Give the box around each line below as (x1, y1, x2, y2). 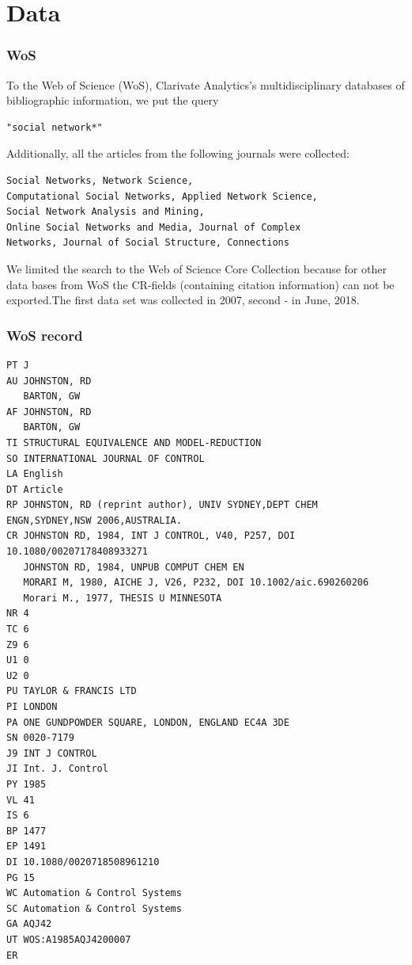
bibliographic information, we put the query (6, 92, 219, 109)
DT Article (6, 483, 63, 495)
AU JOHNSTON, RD (6, 375, 92, 387)
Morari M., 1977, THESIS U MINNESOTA (23, 592, 222, 604)
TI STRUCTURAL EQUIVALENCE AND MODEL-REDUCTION (6, 437, 262, 448)
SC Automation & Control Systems (6, 902, 182, 914)
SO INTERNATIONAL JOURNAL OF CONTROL (6, 452, 205, 464)
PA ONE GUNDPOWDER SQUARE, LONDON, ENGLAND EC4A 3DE (6, 716, 289, 728)
